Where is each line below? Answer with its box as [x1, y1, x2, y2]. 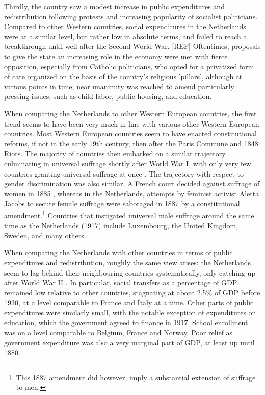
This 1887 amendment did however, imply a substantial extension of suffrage [16, 372, 256, 382]
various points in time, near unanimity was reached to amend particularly [4, 81, 234, 91]
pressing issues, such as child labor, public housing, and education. [4, 91, 212, 102]
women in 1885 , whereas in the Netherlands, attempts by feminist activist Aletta [4, 188, 259, 199]
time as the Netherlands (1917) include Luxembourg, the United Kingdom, [4, 220, 238, 231]
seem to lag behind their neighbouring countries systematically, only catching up [4, 267, 256, 278]
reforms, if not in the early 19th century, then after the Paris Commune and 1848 [4, 138, 258, 149]
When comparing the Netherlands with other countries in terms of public [4, 247, 233, 258]
